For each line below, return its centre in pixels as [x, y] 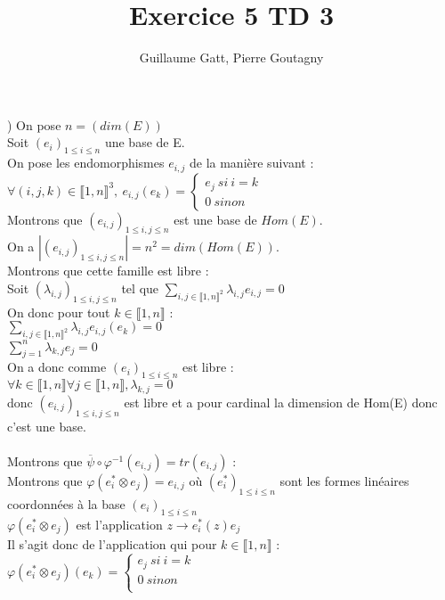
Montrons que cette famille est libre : [108, 271]
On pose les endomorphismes [86, 163]
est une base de [215, 219]
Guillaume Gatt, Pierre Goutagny [231, 58]
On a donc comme [57, 367]
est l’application [119, 524]
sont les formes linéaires [344, 481]
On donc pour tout [59, 312]
